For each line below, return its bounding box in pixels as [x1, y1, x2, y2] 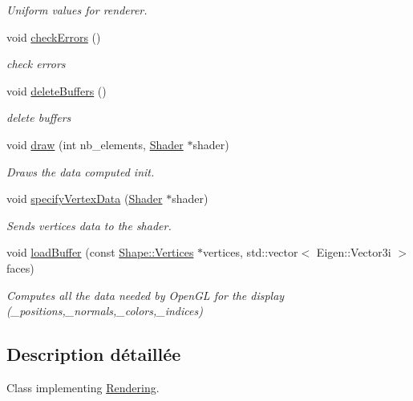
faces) [6, 259, 34, 276]
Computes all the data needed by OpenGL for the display [6, 286, 285, 303]
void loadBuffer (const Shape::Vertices [6, 244, 194, 261]
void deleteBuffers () [6, 82, 107, 99]
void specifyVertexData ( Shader [6, 190, 163, 207]
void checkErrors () [6, 28, 101, 45]
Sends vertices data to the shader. [6, 217, 172, 233]
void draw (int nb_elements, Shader [6, 136, 184, 152]
